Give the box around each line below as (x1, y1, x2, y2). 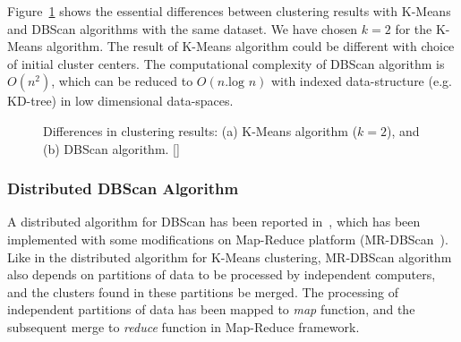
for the (395, 19, 432, 38)
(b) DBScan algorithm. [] (43, 139, 180, 158)
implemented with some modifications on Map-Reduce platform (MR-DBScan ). (7, 229, 448, 248)
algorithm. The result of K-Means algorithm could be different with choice (47, 37, 455, 56)
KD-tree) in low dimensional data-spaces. (7, 91, 234, 110)
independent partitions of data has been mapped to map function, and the (7, 300, 415, 319)
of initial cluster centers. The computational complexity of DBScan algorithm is (7, 54, 445, 73)
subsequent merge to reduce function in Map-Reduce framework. (7, 317, 360, 336)
